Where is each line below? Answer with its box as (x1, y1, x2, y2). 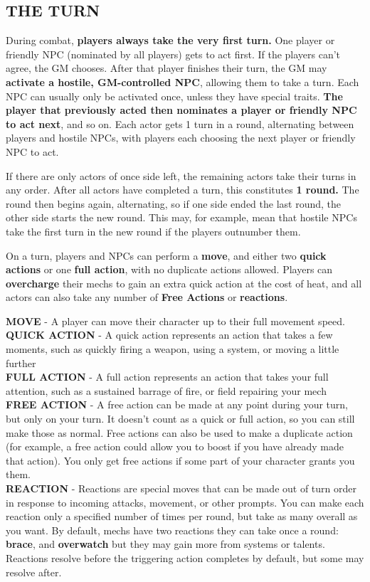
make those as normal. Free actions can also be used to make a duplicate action (6, 425, 353, 440)
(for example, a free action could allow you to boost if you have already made (6, 439, 344, 454)
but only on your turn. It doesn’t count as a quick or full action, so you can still (6, 411, 355, 426)
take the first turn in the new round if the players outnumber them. (6, 223, 301, 238)
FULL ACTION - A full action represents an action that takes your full (6, 369, 329, 384)
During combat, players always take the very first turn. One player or (6, 33, 335, 48)
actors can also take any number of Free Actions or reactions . (6, 290, 288, 305)
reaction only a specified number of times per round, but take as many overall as (6, 509, 358, 524)
